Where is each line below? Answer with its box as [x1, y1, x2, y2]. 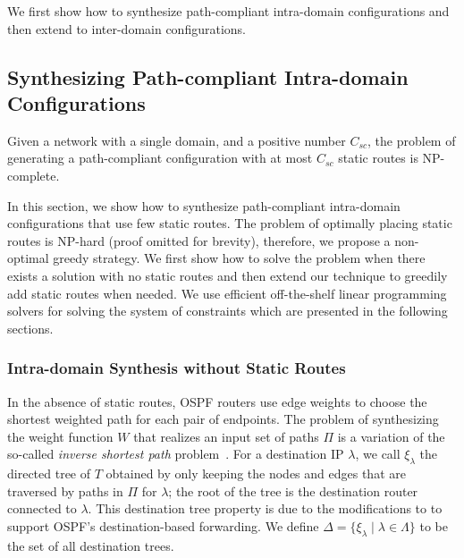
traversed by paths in [7, 481, 123, 500]
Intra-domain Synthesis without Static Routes [7, 357, 346, 379]
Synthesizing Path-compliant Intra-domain [7, 63, 409, 90]
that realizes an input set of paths [133, 427, 319, 445]
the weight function [7, 427, 114, 445]
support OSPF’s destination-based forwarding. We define [7, 516, 319, 535]
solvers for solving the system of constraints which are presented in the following [7, 301, 448, 320]
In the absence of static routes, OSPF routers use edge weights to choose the [7, 392, 427, 410]
